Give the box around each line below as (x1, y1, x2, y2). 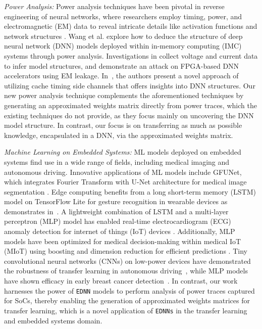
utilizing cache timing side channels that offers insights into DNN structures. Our (4, 80, 255, 90)
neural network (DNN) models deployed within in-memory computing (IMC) (4, 40, 242, 51)
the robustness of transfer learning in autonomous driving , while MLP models (4, 265, 248, 276)
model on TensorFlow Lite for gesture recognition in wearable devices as (4, 196, 228, 207)
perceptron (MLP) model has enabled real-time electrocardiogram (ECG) (4, 216, 231, 226)
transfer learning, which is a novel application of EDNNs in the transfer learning (4, 305, 247, 315)
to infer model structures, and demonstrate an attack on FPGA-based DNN (4, 60, 239, 71)
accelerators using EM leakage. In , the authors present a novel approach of (4, 70, 239, 81)
